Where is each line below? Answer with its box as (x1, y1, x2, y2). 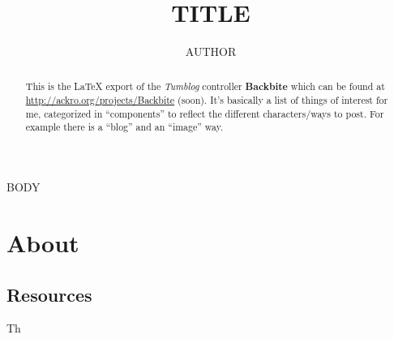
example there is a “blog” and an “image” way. (25, 120, 224, 134)
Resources (6, 281, 92, 307)
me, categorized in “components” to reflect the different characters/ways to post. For (25, 106, 384, 120)
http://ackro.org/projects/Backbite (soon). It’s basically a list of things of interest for (25, 93, 388, 107)
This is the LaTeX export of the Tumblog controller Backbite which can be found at (25, 79, 385, 93)
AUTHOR (185, 43, 237, 60)
